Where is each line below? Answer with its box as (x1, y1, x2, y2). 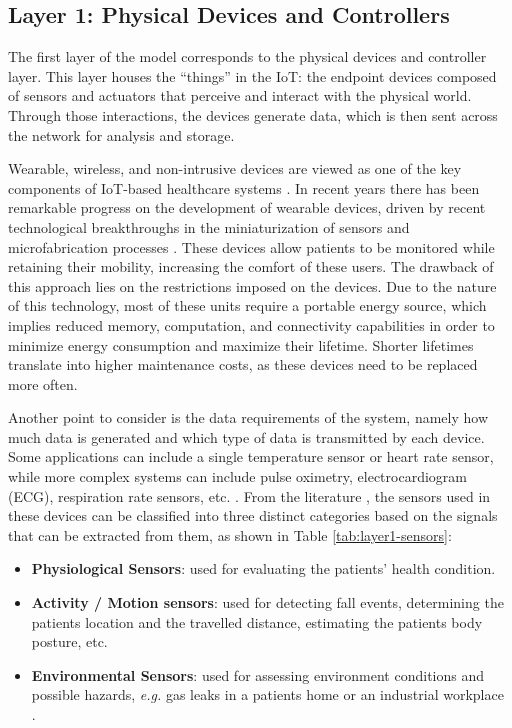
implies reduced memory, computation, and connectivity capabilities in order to (8, 314, 495, 335)
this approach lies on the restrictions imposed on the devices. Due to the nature (8, 275, 497, 296)
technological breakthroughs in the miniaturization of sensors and (8, 216, 410, 237)
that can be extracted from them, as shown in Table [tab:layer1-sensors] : (8, 524, 452, 545)
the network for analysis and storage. (8, 124, 235, 145)
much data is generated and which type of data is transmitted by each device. (8, 426, 485, 447)
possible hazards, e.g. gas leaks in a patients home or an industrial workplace (31, 684, 504, 705)
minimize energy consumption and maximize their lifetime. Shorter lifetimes (8, 334, 474, 355)
